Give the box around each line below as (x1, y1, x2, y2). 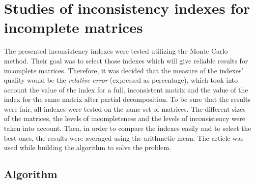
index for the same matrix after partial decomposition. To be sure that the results (4, 94, 251, 104)
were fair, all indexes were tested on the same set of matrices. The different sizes (4, 103, 246, 114)
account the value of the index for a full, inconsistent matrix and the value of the (4, 84, 248, 94)
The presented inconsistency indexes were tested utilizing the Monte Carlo (4, 46, 228, 56)
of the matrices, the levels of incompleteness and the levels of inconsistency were (4, 113, 245, 123)
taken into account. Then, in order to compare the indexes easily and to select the (4, 123, 251, 133)
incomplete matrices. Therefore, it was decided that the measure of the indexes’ (4, 65, 244, 75)
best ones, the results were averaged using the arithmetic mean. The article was (4, 132, 244, 143)
